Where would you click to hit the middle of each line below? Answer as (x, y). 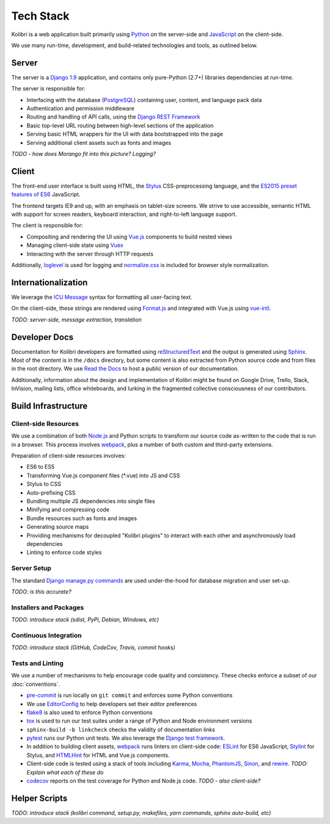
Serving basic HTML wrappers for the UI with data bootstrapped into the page (125, 134)
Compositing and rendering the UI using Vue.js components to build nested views (129, 237)
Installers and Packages (48, 607)
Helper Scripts (39, 798)
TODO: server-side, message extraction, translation (76, 319)
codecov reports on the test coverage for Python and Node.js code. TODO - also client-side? (144, 781)
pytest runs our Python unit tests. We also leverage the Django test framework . (126, 738)
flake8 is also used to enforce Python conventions (90, 712)
